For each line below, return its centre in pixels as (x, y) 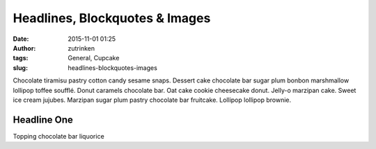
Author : (24, 48)
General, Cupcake (94, 58)
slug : (20, 68)
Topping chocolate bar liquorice (58, 136)
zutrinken (81, 48)
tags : (21, 58)
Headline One (43, 120)
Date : (21, 39)
